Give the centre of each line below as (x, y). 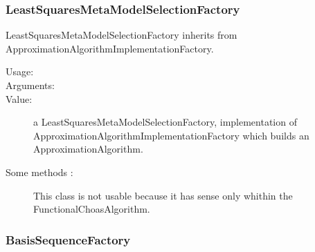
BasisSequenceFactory (68, 239)
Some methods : (39, 172)
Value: (19, 98)
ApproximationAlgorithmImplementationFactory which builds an (171, 135)
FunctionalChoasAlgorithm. (92, 209)
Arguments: (30, 85)
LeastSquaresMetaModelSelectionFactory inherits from (121, 35)
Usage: (20, 71)
